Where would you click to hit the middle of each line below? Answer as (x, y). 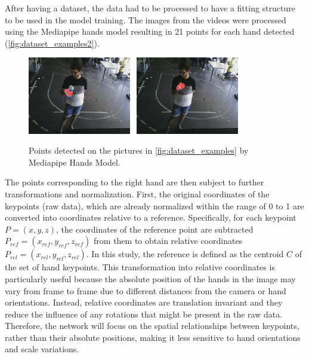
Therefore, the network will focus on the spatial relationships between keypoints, (152, 326)
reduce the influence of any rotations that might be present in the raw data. (144, 314)
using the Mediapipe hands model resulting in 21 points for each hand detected (150, 31)
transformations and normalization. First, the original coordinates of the (137, 193)
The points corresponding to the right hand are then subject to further (135, 182)
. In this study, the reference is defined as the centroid (185, 254)
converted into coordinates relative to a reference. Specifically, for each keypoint (151, 217)
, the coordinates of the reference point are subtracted (155, 229)
